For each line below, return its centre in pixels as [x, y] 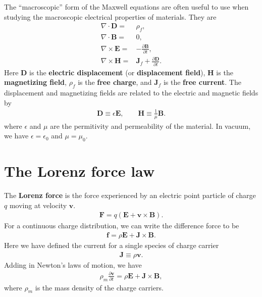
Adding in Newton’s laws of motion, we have [73, 264]
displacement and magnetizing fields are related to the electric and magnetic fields [131, 93]
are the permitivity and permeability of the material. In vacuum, [150, 126]
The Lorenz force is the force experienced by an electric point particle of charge [130, 195]
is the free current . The [202, 82]
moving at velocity [38, 205]
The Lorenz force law [80, 171]
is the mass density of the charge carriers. [99, 287]
